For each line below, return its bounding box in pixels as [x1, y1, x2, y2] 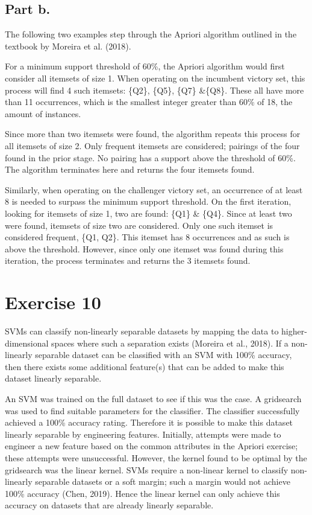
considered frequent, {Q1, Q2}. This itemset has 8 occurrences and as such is [5, 231, 290, 243]
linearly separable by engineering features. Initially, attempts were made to [5, 427, 281, 440]
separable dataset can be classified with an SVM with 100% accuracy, [35, 348, 292, 361]
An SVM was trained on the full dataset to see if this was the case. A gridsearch [5, 392, 302, 405]
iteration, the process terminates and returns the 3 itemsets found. [5, 254, 251, 267]
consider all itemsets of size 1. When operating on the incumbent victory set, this [5, 71, 305, 84]
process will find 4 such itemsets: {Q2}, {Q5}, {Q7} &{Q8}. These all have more [5, 83, 304, 96]
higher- [281, 325, 307, 337]
